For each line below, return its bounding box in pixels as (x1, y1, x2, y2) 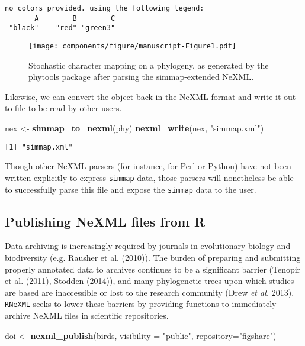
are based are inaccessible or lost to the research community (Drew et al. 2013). (5, 286, 294, 298)
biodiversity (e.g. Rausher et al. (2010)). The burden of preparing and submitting (5, 251, 301, 263)
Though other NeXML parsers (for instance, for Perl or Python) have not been (5, 160, 291, 172)
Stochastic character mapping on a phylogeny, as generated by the (28, 59, 269, 71)
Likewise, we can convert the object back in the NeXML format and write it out (5, 90, 296, 102)
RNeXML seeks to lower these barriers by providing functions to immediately (5, 298, 277, 310)
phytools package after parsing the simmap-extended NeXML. (28, 70, 254, 83)
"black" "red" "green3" (9, 24, 115, 33)
